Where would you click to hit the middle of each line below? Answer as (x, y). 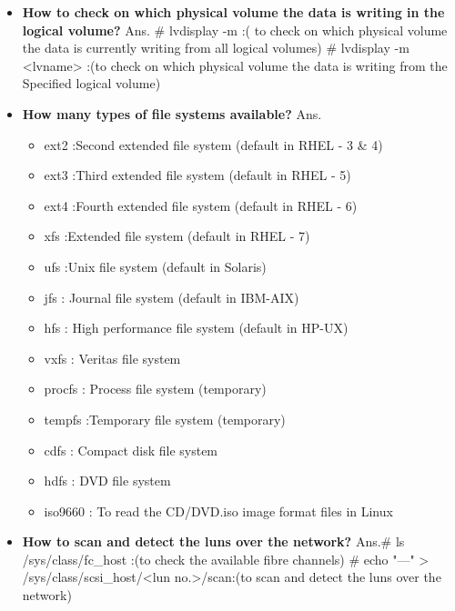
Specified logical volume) (91, 83)
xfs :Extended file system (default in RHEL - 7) (177, 236)
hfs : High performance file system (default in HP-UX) (196, 328)
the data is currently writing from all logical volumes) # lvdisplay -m (216, 48)
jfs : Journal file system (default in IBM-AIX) (172, 297)
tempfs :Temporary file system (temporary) (165, 419)
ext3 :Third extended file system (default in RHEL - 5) (197, 175)
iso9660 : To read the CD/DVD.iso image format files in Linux (218, 511)
